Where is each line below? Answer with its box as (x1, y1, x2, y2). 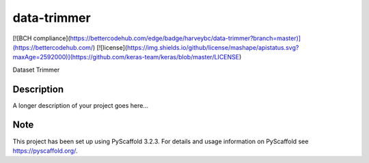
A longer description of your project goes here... (12, 101, 148, 109)
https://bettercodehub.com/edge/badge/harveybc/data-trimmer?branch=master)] (70, 34, 301, 42)
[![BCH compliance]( (12, 34, 71, 42)
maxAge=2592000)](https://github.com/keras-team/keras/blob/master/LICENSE (12, 53, 239, 61)
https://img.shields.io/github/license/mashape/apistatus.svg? (126, 43, 299, 51)
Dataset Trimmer (12, 65, 60, 74)
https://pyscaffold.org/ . (12, 147, 78, 155)
